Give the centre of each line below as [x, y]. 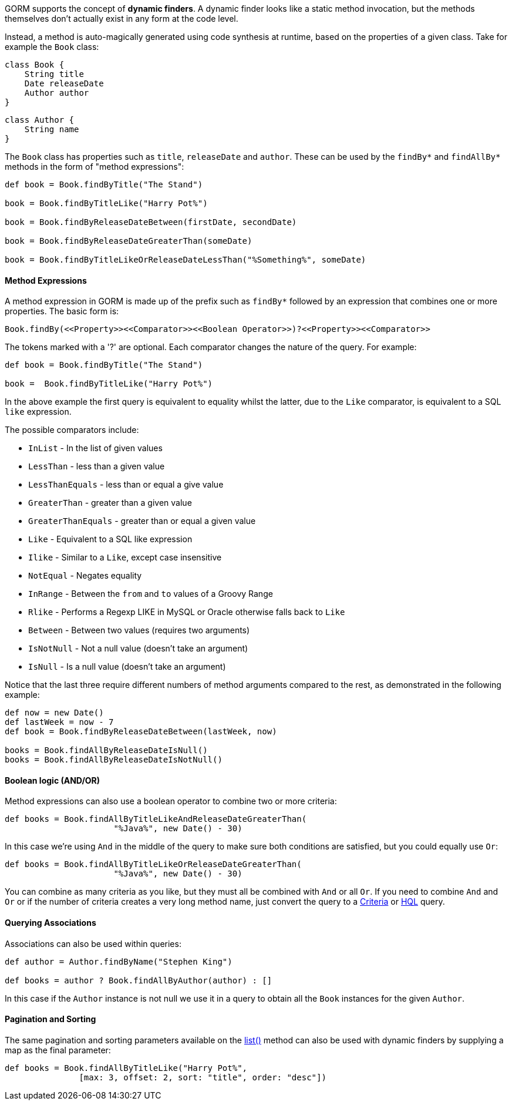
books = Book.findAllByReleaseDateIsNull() [106, 750]
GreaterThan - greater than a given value [110, 503]
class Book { [35, 65]
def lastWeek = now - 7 [59, 722]
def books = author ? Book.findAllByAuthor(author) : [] [139, 980]
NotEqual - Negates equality [85, 576]
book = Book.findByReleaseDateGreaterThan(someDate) [129, 241]
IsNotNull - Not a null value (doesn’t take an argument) [138, 649]
